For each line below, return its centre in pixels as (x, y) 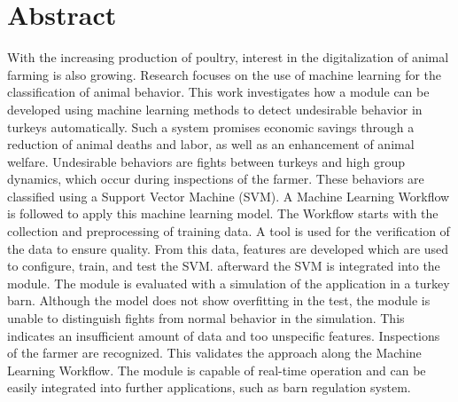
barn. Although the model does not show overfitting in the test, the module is (219, 300)
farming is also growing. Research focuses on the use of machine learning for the (225, 74)
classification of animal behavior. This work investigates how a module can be (218, 92)
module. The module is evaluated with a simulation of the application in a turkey (229, 283)
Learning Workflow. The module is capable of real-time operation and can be (217, 370)
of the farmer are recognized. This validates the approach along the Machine (214, 353)
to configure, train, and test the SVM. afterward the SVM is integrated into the (224, 266)
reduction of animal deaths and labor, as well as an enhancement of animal (211, 144)
